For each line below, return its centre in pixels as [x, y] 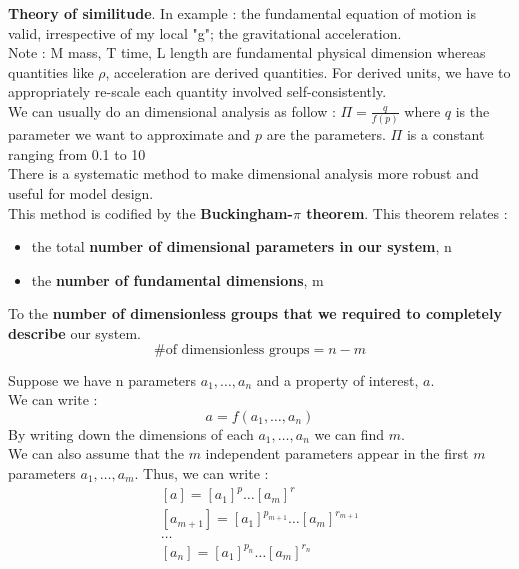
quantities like [51, 71]
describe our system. [74, 333]
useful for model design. [81, 193]
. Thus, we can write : [201, 473]
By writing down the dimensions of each [131, 433]
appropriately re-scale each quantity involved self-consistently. [197, 91]
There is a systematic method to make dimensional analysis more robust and [243, 173]
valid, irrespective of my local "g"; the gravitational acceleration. [205, 32]
